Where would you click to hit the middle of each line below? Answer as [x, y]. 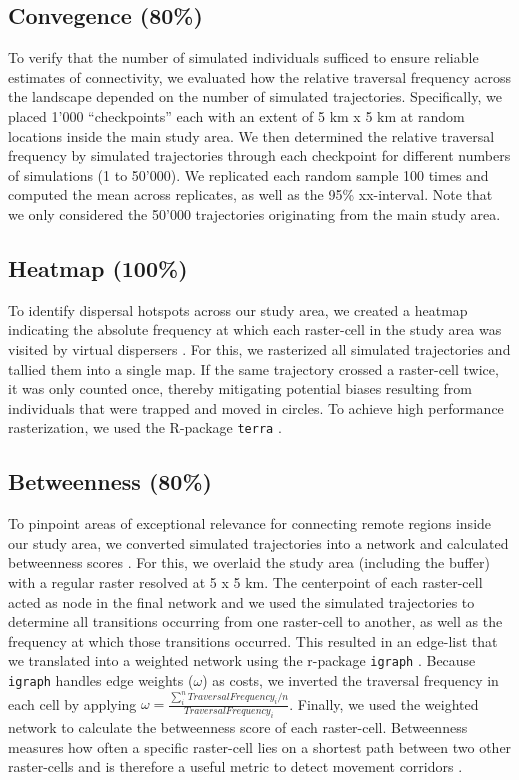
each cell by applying [72, 703]
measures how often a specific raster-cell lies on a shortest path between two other [260, 746]
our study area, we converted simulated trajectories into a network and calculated [258, 542]
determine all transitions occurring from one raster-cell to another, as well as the [255, 621]
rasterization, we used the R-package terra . [145, 427]
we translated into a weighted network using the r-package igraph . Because [242, 660]
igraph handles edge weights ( [101, 679]
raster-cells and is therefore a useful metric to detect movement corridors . [235, 766]
